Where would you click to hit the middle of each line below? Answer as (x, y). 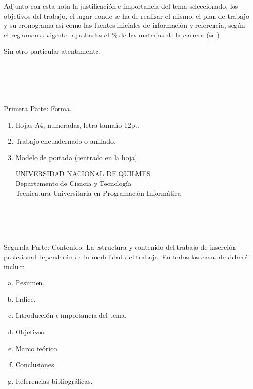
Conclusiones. (36, 364)
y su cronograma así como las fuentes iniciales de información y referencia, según (125, 25)
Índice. (25, 299)
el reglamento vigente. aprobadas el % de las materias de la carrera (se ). (113, 34)
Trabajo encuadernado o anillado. (65, 141)
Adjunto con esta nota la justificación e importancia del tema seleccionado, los (121, 6)
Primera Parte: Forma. (38, 108)
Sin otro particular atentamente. (52, 51)
